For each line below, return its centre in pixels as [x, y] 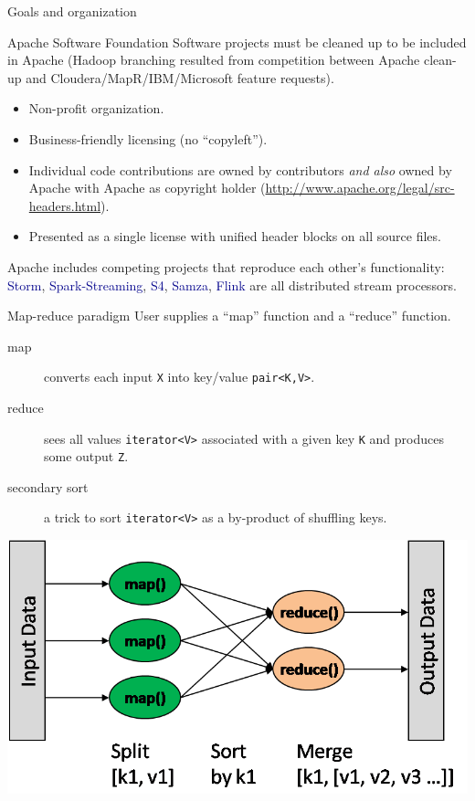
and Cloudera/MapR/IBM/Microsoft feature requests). [180, 77]
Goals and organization [72, 11]
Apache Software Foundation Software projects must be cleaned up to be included [237, 42]
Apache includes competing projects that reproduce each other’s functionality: [226, 266]
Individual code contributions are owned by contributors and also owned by [240, 169]
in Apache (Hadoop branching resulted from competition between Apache [214, 60]
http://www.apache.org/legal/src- [360, 188]
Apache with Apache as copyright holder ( [147, 188]
